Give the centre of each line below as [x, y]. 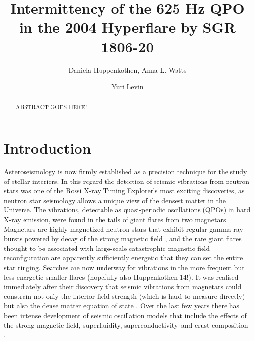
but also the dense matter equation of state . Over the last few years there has [122, 306]
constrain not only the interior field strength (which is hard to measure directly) [125, 296]
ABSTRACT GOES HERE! [51, 107]
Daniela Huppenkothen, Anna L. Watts [127, 70]
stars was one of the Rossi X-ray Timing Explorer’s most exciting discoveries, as [124, 191]
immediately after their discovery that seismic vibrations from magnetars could [123, 286]
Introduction [48, 148]
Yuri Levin [127, 86]
